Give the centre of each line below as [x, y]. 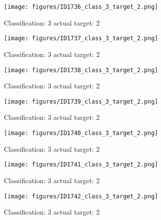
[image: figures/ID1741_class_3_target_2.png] [81, 165]
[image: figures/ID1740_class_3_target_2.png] [81, 133]
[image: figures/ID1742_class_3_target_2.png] [81, 196]
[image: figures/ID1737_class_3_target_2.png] [81, 39]
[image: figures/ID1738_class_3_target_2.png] [81, 70]
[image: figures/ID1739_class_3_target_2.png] [81, 101]
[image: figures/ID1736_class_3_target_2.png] [81, 7]
